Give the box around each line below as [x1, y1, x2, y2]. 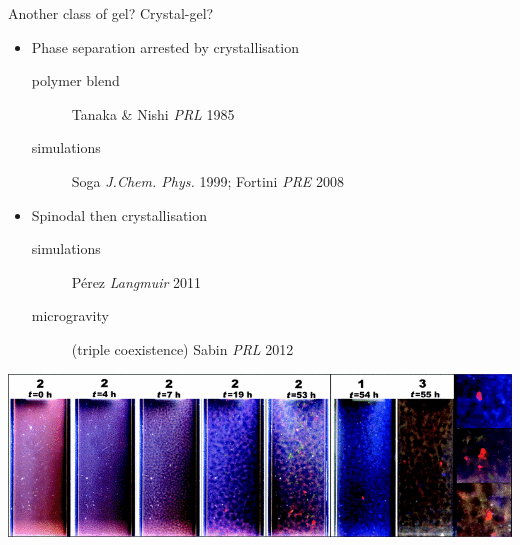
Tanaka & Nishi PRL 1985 [71, 103, 235, 124]
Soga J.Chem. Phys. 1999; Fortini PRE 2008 [71, 170, 345, 191]
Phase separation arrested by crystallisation [31, 36, 299, 57]
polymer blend [31, 70, 120, 91]
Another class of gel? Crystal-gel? [8, 3, 214, 23]
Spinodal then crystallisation [31, 204, 208, 225]
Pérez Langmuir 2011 [71, 271, 202, 292]
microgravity [31, 305, 109, 326]
